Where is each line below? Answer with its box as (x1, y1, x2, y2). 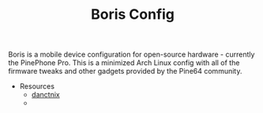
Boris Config (90, 5, 175, 24)
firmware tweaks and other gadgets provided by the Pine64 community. (8, 67, 242, 76)
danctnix (31, 90, 61, 100)
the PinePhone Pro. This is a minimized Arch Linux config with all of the (8, 58, 240, 67)
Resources (19, 82, 55, 91)
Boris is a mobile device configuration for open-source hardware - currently (8, 49, 255, 60)
